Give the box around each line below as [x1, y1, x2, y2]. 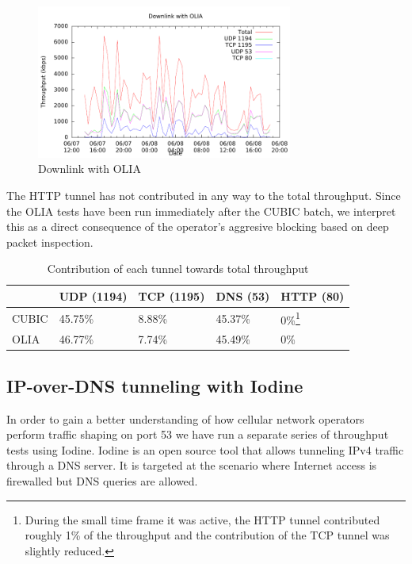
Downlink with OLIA [38, 160, 141, 177]
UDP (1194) [59, 287, 128, 304]
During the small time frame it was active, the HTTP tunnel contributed [25, 511, 380, 528]
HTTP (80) [280, 287, 345, 304]
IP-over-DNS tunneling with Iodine [6, 373, 303, 397]
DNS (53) [216, 287, 270, 304]
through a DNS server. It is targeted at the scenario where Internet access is [6, 457, 377, 474]
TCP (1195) [138, 287, 205, 304]
